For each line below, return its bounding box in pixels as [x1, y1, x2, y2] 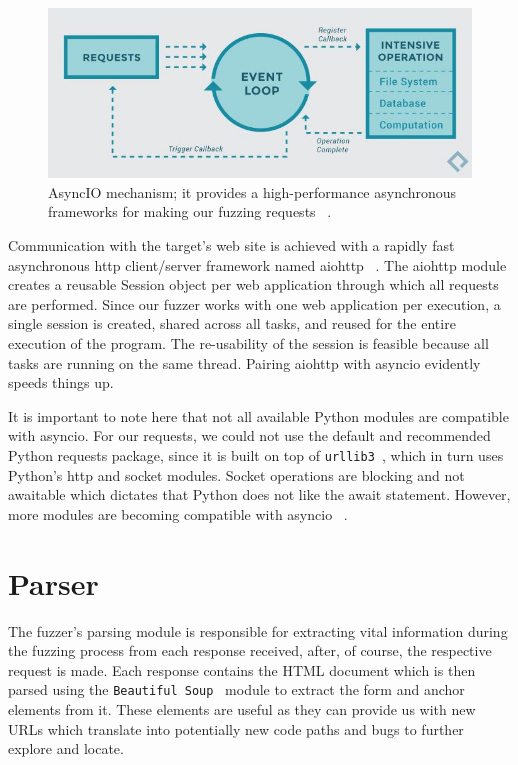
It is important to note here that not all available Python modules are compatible [8, 405, 509, 426]
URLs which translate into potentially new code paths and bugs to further [8, 718, 464, 739]
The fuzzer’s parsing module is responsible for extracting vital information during [8, 620, 508, 641]
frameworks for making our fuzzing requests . [48, 201, 332, 222]
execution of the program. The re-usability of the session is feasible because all [8, 332, 489, 353]
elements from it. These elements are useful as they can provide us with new [8, 698, 476, 719]
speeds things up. [8, 372, 114, 393]
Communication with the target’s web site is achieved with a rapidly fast [8, 235, 455, 255]
